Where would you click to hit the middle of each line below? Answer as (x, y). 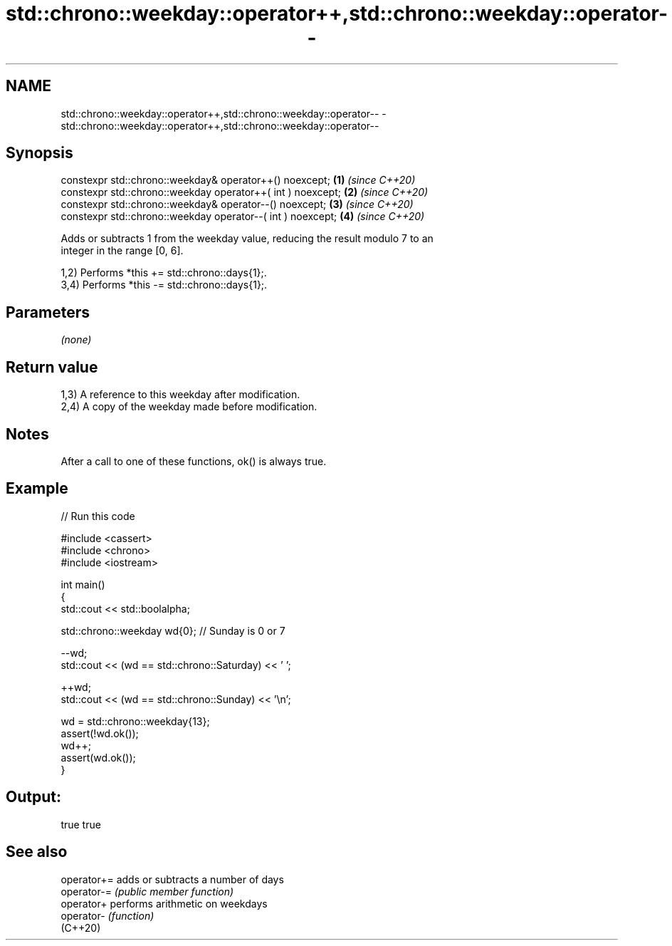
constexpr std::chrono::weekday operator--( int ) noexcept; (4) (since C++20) (243, 217)
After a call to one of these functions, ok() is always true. (194, 461)
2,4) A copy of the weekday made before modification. (189, 407)
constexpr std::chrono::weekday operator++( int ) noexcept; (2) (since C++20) (245, 192)
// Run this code (98, 516)
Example (37, 489)
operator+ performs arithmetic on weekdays (164, 903)
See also (37, 852)
